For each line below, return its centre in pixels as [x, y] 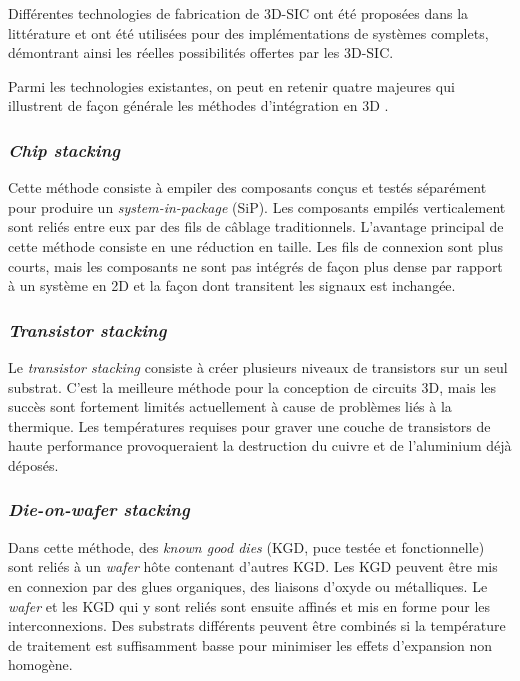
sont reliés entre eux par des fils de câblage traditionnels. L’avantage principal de [256, 226]
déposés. [33, 464]
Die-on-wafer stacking [99, 509]
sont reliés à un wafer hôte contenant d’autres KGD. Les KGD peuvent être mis [253, 566]
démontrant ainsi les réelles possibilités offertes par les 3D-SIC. [201, 52]
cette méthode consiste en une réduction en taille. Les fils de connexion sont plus [255, 245]
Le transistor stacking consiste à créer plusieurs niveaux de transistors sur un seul [258, 366]
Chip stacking [64, 149]
